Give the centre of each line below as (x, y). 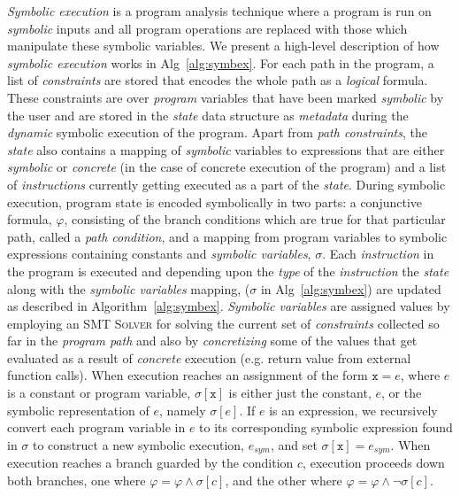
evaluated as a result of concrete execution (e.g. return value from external (209, 357)
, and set (294, 444)
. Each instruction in (378, 254)
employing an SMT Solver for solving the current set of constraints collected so (223, 323)
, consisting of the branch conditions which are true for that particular (255, 219)
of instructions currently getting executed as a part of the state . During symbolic (226, 184)
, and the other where (284, 480)
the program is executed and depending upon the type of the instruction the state (228, 271)
